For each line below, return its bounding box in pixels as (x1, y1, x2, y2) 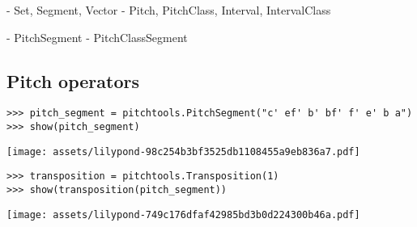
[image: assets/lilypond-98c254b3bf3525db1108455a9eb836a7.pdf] (6, 145, 360, 158)
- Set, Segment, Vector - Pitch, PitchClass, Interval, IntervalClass (6, 2, 331, 18)
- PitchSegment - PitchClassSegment (6, 28, 188, 45)
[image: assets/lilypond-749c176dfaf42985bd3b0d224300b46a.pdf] (6, 208, 360, 221)
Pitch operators (6, 68, 139, 93)
